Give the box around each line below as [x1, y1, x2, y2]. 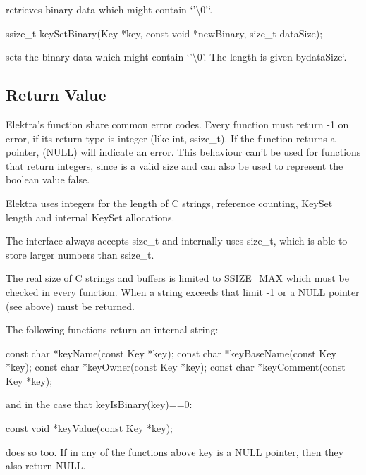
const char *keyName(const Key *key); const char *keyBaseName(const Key [6, 345, 336, 360]
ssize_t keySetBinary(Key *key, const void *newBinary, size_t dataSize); [6, 25, 323, 40]
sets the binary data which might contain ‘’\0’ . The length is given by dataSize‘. [6, 49, 347, 64]
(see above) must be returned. [6, 298, 135, 313]
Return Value [6, 84, 106, 106]
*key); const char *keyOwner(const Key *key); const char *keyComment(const [6, 359, 346, 374]
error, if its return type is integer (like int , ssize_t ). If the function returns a [6, 130, 336, 145]
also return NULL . [6, 458, 86, 473]
